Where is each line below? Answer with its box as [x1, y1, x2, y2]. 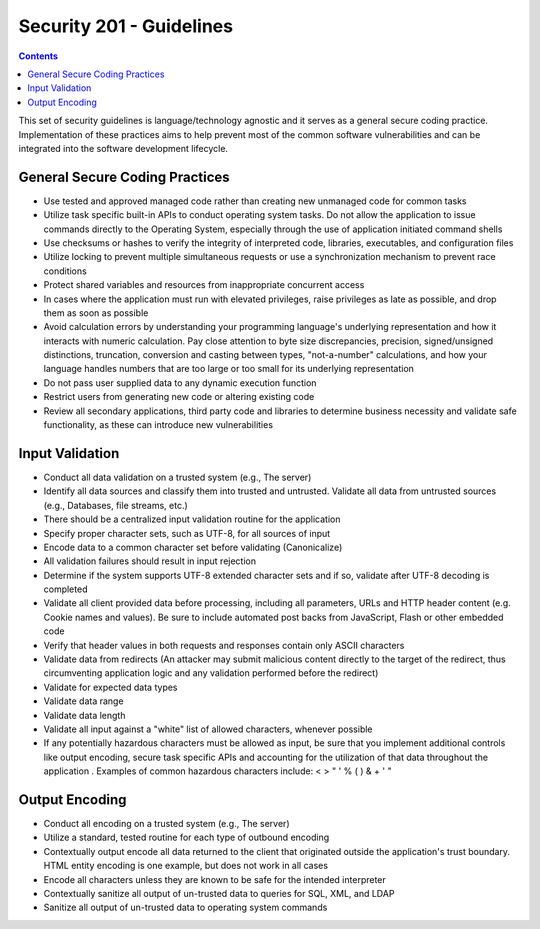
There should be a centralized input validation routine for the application [43, 513, 341, 525]
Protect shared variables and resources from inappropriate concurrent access [43, 279, 365, 291]
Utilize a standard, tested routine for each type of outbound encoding [43, 831, 330, 844]
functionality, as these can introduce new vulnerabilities [43, 419, 274, 431]
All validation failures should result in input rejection [43, 555, 257, 567]
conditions [43, 265, 87, 277]
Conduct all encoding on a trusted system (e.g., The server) [43, 818, 290, 830]
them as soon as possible [43, 306, 149, 319]
